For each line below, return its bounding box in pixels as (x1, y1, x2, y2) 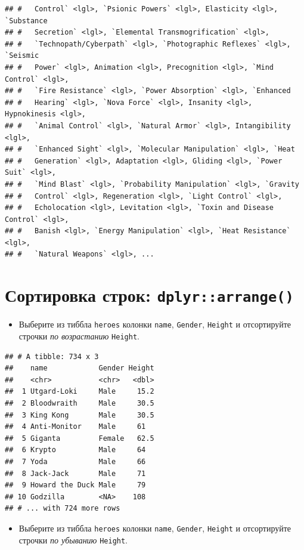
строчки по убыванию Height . (18, 533, 128, 546)
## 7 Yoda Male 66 (5, 457, 146, 466)
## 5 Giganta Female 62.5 (5, 434, 154, 443)
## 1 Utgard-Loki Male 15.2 (5, 387, 154, 396)
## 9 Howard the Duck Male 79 (5, 481, 146, 490)
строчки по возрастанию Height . (18, 329, 139, 342)
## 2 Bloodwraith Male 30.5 (5, 399, 154, 407)
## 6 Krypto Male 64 (5, 446, 146, 455)
